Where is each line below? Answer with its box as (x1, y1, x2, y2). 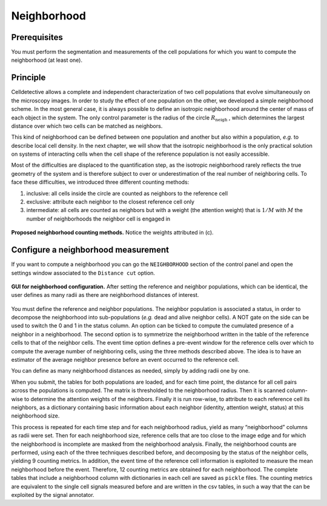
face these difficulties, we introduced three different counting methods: (11, 179, 190, 186)
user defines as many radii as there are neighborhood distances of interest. (11, 291, 199, 299)
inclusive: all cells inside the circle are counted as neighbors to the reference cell (26, 190, 228, 197)
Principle (11, 73, 46, 83)
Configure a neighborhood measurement (11, 245, 170, 255)
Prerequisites (11, 32, 63, 42)
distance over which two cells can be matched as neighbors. (11, 122, 163, 130)
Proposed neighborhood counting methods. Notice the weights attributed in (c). (11, 229, 214, 236)
